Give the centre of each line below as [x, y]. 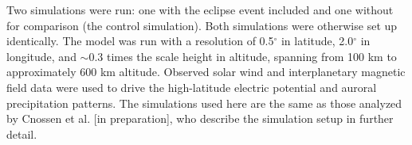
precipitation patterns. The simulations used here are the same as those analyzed [204, 103]
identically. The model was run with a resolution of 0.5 [140, 41]
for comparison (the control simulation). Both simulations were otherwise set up [202, 25]
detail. [22, 134]
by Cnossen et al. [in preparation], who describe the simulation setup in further [200, 118]
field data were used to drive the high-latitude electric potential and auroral [192, 87]
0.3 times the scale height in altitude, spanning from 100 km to [243, 56]
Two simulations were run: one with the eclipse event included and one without [200, 10]
